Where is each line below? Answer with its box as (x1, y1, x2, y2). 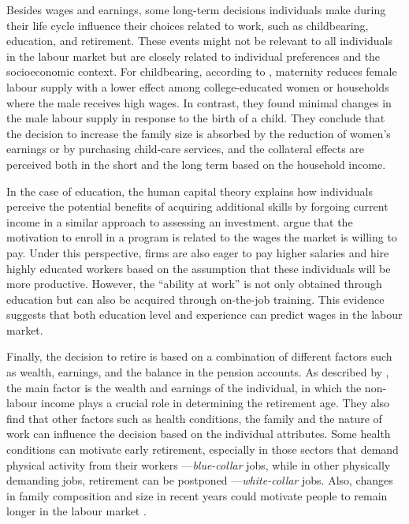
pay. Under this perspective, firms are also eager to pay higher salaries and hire (6, 244, 389, 260)
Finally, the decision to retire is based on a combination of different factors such (6, 348, 392, 365)
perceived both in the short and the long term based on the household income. (6, 155, 386, 172)
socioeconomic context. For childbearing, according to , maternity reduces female (6, 63, 397, 80)
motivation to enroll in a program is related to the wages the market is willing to (6, 229, 397, 245)
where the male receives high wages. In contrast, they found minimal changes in (6, 94, 392, 110)
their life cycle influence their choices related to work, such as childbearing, (6, 17, 369, 33)
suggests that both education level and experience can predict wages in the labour (6, 306, 403, 323)
